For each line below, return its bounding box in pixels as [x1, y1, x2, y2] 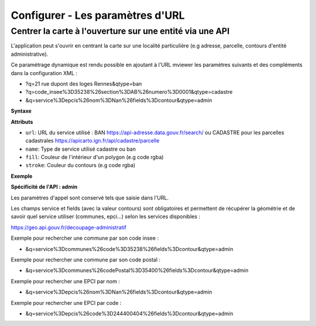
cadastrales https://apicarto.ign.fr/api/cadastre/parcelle [25, 137, 160, 144]
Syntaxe [11, 107, 32, 114]
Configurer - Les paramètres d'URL [11, 9, 185, 22]
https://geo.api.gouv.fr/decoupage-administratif [11, 223, 127, 231]
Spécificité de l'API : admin [11, 184, 78, 191]
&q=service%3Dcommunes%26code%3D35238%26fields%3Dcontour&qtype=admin [25, 245, 233, 252]
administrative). [11, 50, 49, 57]
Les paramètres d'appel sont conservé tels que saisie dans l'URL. [11, 194, 169, 201]
